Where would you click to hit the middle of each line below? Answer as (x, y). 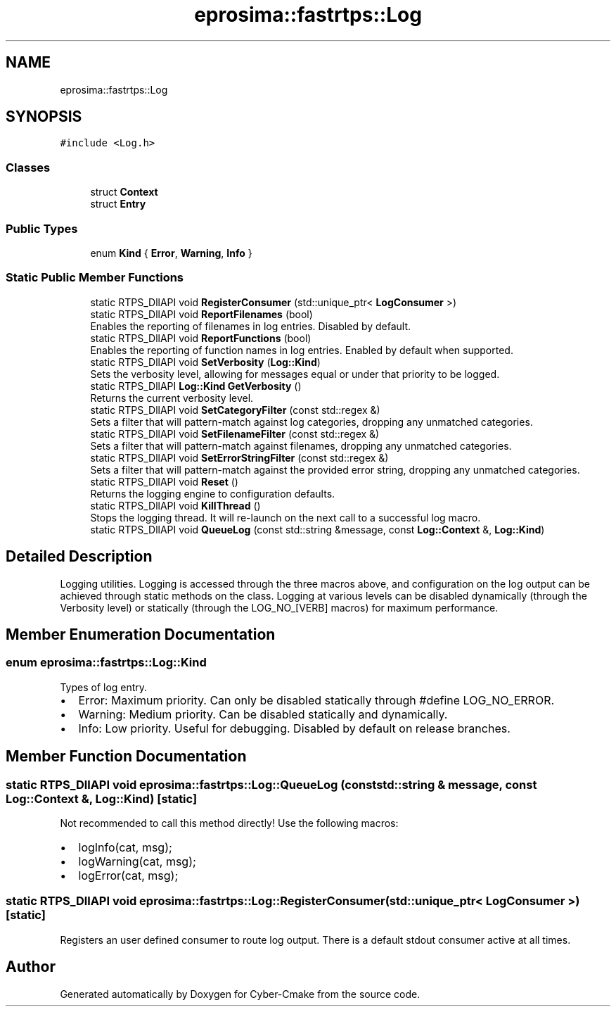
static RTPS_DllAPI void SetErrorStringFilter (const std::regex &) (239, 457)
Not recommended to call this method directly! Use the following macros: (229, 823)
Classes (28, 167)
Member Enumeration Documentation (141, 634)
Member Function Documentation (126, 757)
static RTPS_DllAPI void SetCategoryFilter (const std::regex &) (235, 410)
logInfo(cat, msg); (125, 847)
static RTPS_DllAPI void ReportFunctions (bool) (201, 338)
